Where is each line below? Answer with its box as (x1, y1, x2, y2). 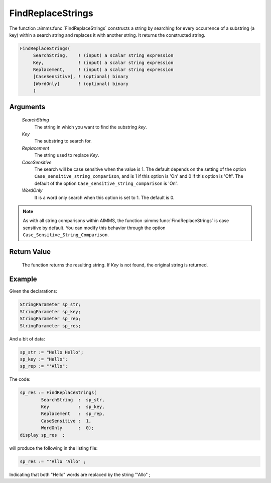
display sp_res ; (20, 432, 65, 438)
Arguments (9, 102, 46, 111)
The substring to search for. (34, 138, 92, 144)
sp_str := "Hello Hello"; (20, 349, 84, 355)
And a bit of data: (9, 335, 45, 342)
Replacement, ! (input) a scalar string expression (33, 67, 174, 73)
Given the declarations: (9, 288, 57, 294)
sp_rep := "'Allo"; (20, 363, 68, 369)
